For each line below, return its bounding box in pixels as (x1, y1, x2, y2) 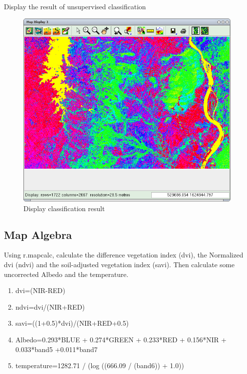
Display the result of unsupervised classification (4, 1, 146, 11)
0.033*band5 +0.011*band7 (15, 344, 98, 354)
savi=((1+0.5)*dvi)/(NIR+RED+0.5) (15, 318, 129, 328)
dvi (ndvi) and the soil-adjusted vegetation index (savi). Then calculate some (4, 259, 235, 269)
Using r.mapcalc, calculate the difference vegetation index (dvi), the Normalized (4, 250, 244, 260)
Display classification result (23, 203, 105, 213)
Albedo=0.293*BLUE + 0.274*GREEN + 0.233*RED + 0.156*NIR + (15, 334, 226, 344)
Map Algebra (4, 227, 72, 242)
